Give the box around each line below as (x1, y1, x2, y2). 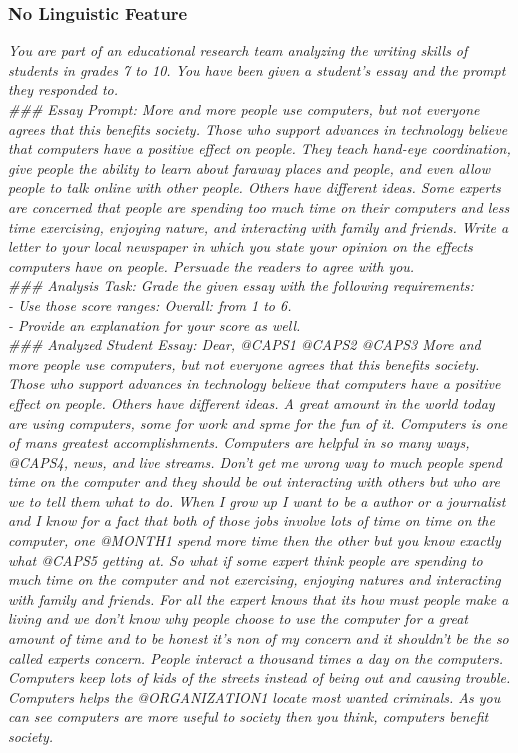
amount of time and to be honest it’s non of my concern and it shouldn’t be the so (8, 628, 509, 649)
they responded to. (8, 79, 119, 100)
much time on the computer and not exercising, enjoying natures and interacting (8, 569, 501, 590)
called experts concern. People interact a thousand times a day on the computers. (8, 647, 504, 668)
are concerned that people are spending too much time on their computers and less (8, 196, 510, 217)
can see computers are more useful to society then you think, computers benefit (8, 706, 489, 727)
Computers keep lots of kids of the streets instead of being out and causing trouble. (8, 667, 511, 688)
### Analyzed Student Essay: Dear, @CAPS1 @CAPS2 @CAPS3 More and (8, 334, 481, 355)
